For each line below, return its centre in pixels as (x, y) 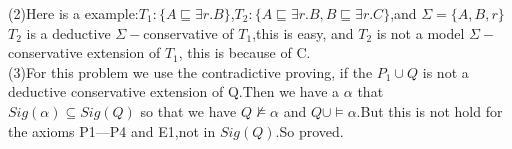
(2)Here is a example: (73, 13)
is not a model (420, 32)
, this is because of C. (244, 52)
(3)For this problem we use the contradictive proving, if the (190, 71)
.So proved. (309, 130)
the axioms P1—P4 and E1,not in (112, 130)
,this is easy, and (303, 32)
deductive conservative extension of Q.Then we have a (174, 91)
